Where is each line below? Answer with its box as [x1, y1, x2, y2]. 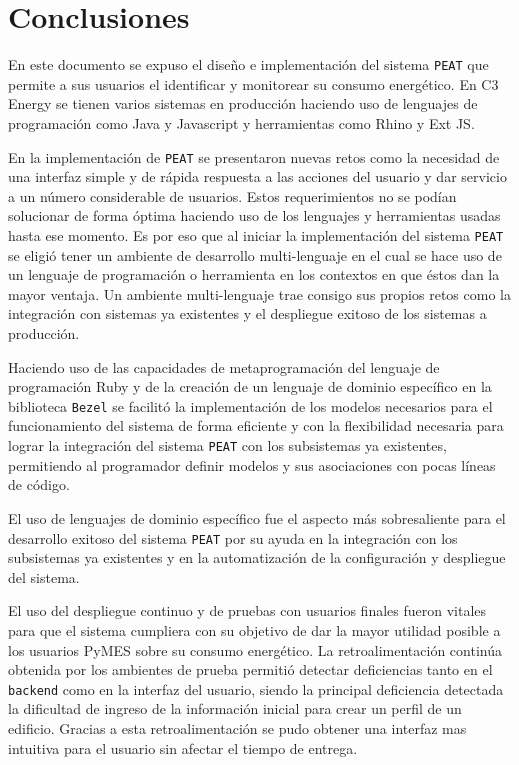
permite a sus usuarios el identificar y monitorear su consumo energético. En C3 [8, 73, 499, 94]
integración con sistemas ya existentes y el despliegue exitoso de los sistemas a [8, 303, 487, 324]
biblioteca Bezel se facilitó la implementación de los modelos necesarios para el [8, 395, 493, 416]
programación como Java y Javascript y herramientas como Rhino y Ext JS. [8, 112, 475, 133]
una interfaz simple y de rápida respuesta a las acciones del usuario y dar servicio [8, 166, 507, 187]
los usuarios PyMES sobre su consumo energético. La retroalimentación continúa [8, 639, 502, 660]
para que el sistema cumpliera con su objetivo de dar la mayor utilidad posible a [8, 619, 501, 640]
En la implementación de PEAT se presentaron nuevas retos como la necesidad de [8, 146, 500, 167]
